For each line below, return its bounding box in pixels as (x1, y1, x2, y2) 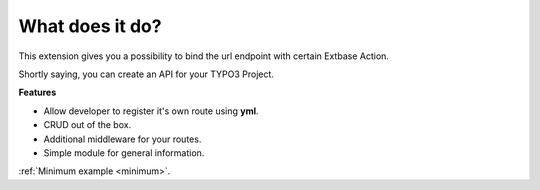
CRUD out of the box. (43, 119, 132, 131)
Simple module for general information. (43, 146, 205, 159)
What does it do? (18, 15, 162, 37)
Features (18, 86, 57, 99)
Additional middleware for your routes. (43, 133, 202, 145)
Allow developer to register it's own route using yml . (43, 105, 259, 117)
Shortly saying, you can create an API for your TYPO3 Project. (18, 68, 275, 80)
